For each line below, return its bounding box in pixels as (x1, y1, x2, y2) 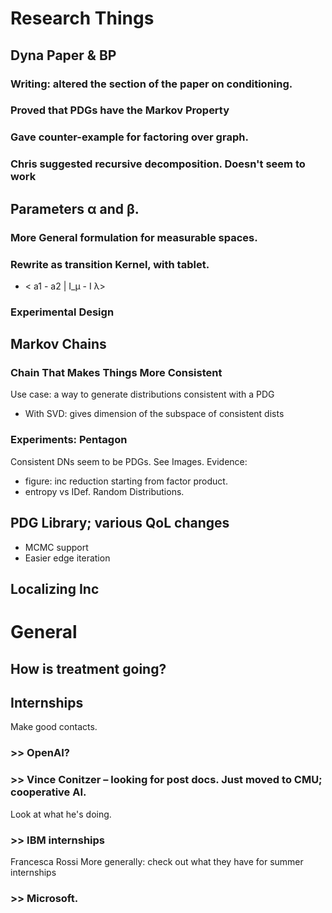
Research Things (10, 7, 155, 30)
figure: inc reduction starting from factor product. (24, 475, 228, 487)
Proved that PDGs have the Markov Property (10, 103, 230, 117)
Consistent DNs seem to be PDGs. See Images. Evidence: (10, 455, 248, 467)
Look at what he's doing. (10, 808, 112, 820)
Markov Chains (10, 336, 107, 353)
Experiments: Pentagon (10, 433, 128, 447)
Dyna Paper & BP (10, 47, 117, 64)
